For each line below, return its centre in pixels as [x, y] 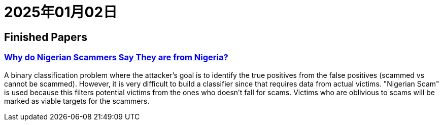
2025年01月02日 [61, 12]
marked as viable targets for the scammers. [77, 101]
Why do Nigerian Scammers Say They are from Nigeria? [116, 57]
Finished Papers [46, 37]
